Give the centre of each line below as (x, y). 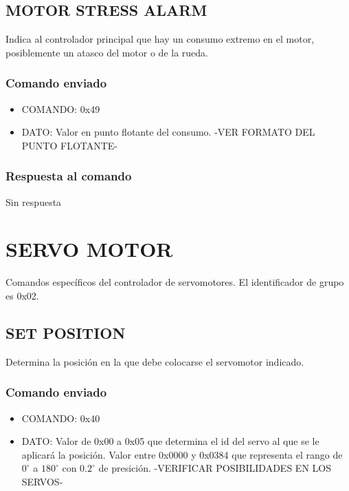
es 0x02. (22, 295)
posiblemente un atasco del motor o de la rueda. (107, 52)
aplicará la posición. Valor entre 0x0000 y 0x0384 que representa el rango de (182, 454)
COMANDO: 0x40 (61, 418)
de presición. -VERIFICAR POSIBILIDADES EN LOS (215, 468)
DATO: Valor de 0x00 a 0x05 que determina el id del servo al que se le (170, 441)
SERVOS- (42, 481)
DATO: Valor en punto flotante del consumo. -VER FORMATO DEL (168, 132)
